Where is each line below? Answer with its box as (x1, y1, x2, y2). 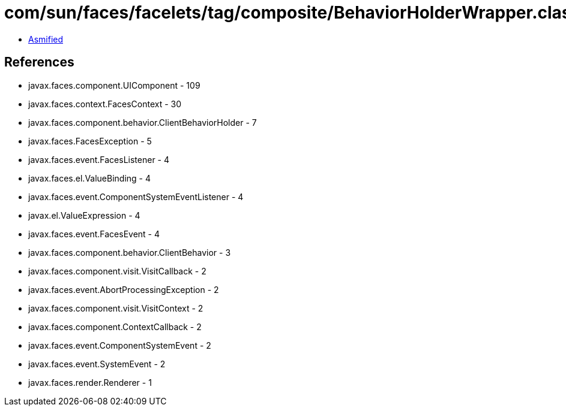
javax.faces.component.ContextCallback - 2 (28, 321, 202, 332)
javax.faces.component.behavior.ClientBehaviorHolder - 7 (28, 117, 257, 128)
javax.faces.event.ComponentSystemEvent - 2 (28, 340, 211, 350)
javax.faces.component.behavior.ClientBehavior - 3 (28, 247, 231, 258)
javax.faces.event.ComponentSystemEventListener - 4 (28, 191, 244, 202)
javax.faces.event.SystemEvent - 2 (28, 358, 166, 369)
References (4, 55, 74, 70)
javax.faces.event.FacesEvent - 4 (28, 228, 160, 239)
